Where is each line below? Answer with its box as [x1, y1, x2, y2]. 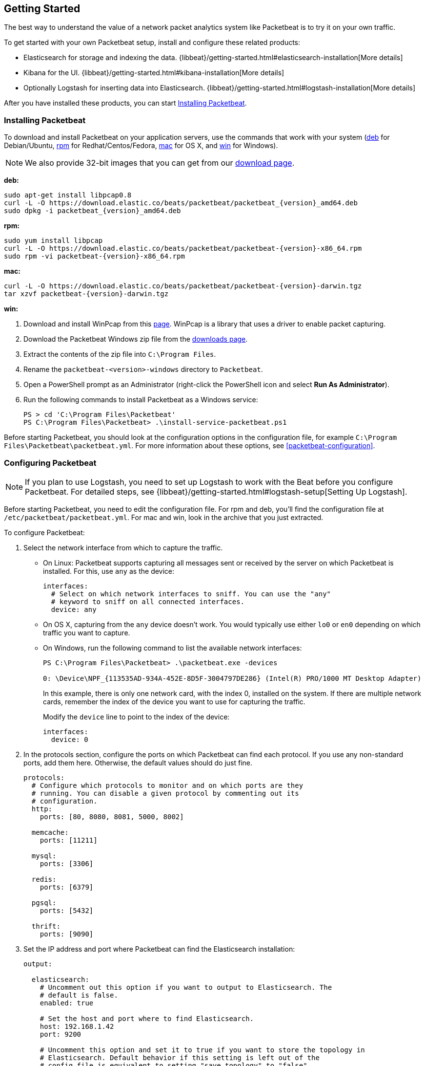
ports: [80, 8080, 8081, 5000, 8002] [40, 812, 184, 821]
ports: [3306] [40, 859, 94, 868]
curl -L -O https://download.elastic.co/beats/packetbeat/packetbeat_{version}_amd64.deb [4, 199, 358, 207]
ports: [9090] [40, 930, 94, 938]
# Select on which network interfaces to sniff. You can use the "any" [51, 589, 331, 598]
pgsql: [31, 898, 57, 907]
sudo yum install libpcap [4, 237, 103, 245]
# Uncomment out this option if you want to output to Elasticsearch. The [40, 983, 332, 991]
